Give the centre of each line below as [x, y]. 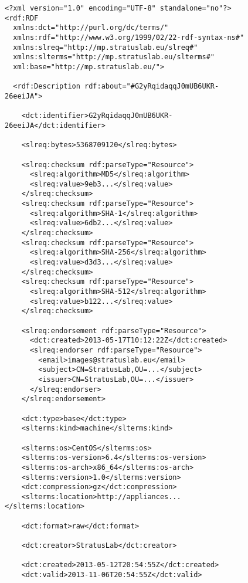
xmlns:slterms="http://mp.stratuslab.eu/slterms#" [114, 57]
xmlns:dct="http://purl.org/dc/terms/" [91, 28]
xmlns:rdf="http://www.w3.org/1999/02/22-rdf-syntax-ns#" [129, 37]
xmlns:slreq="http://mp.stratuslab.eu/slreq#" [106, 47]
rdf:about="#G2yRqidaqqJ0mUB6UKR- [152, 87]
